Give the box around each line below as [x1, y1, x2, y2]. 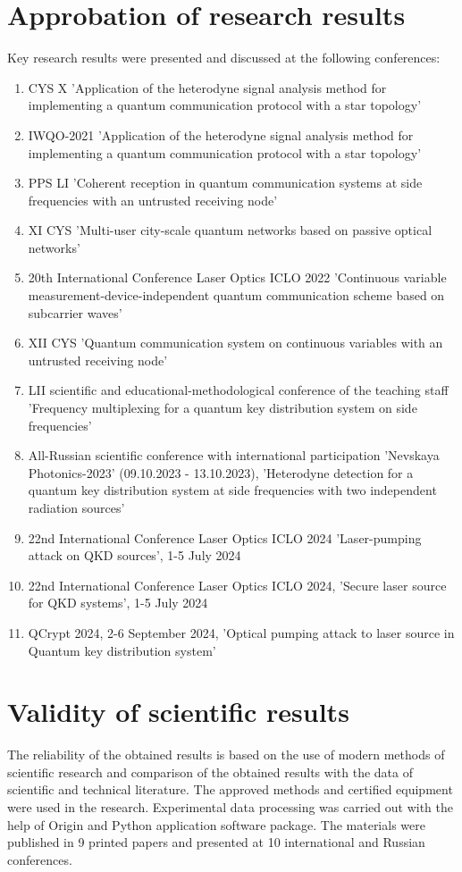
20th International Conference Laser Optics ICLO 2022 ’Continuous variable [28, 268, 447, 287]
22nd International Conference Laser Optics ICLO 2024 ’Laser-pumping [28, 528, 422, 547]
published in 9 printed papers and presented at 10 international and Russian [7, 833, 425, 851]
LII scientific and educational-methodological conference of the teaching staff [28, 381, 449, 399]
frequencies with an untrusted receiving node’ [28, 190, 278, 209]
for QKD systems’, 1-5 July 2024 [28, 593, 208, 612]
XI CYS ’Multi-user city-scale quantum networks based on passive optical [28, 221, 433, 239]
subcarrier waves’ [28, 303, 122, 322]
